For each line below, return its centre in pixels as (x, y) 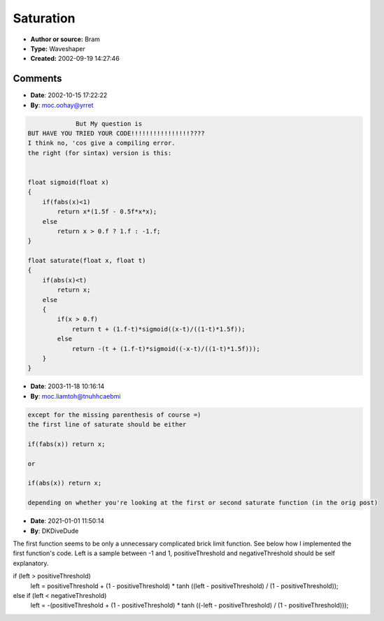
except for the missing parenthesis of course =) (114, 415)
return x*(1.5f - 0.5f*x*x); (107, 212)
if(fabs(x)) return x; (66, 444)
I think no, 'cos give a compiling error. (101, 143)
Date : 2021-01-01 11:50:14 (67, 521)
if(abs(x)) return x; (65, 483)
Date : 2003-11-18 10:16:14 (67, 386)
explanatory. (31, 563)
